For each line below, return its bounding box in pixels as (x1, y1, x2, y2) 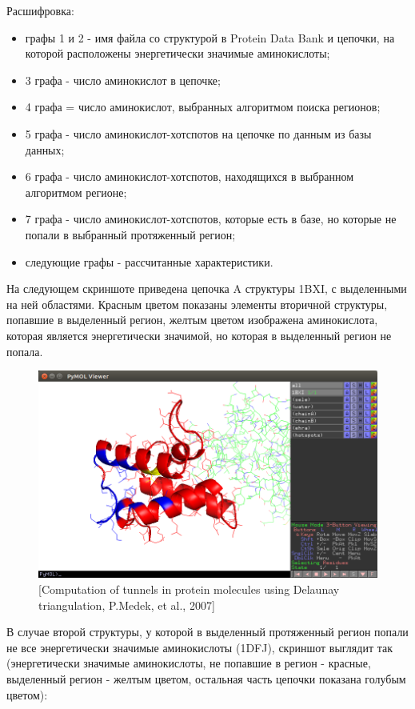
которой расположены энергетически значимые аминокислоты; (25, 45, 330, 62)
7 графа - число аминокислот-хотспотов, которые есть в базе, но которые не (25, 210, 397, 227)
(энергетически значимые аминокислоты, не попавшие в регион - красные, (6, 655, 371, 671)
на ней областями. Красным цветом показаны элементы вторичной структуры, (6, 295, 388, 312)
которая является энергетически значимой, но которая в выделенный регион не (6, 326, 392, 343)
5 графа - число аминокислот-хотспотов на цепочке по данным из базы (25, 125, 372, 142)
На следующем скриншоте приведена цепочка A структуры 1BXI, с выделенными (6, 280, 407, 297)
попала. (6, 342, 43, 359)
